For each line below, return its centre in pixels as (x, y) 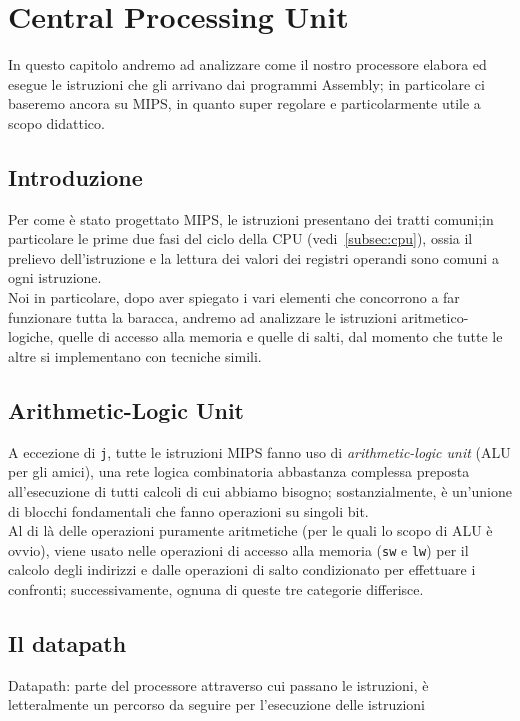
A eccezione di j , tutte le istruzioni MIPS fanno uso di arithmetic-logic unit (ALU (259, 451)
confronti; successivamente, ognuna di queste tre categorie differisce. (216, 588)
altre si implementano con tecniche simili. (135, 355)
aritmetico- (435, 316)
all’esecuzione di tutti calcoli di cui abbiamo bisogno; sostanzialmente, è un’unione (260, 490)
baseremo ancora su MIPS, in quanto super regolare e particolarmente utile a (244, 103)
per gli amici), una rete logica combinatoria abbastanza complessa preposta (239, 471)
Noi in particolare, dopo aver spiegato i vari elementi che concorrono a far (234, 297)
